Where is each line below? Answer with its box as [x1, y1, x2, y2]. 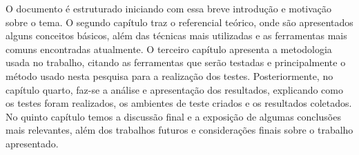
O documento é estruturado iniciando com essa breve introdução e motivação [6, 1, 332, 15]
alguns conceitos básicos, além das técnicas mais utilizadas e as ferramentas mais [6, 28, 347, 43]
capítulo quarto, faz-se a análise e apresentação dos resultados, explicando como [6, 82, 343, 96]
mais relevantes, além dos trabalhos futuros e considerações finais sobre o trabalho [6, 123, 353, 137]
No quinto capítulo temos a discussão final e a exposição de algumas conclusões [6, 109, 341, 123]
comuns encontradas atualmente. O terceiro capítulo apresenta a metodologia [6, 41, 332, 56]
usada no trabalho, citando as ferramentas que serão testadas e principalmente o [6, 55, 346, 70]
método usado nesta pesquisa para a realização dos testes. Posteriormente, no [6, 68, 333, 83]
